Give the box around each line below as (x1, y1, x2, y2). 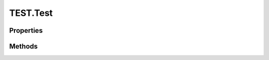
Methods (9, 42, 38, 51)
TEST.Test (9, 7, 53, 18)
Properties (9, 26, 43, 35)
